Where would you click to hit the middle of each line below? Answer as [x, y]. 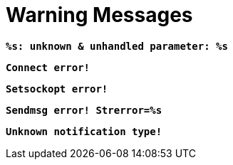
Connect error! [48, 67]
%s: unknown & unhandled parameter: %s [117, 46]
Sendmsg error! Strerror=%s [84, 110]
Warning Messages [99, 15]
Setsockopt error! [57, 89]
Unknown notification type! [84, 131]
